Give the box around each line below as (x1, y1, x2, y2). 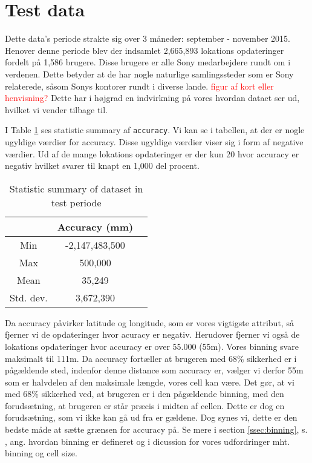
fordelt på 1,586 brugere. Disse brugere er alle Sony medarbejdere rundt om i (5, 56, 291, 68)
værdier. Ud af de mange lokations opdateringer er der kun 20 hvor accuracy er (5, 147, 299, 160)
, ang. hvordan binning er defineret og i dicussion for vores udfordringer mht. (5, 435, 290, 447)
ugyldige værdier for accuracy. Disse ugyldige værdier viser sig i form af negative (5, 135, 304, 148)
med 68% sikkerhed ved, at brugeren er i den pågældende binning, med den (5, 387, 284, 400)
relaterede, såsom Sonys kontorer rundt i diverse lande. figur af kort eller (5, 79, 274, 92)
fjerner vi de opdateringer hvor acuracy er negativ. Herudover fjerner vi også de (5, 328, 300, 341)
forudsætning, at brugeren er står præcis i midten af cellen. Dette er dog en (5, 399, 285, 412)
